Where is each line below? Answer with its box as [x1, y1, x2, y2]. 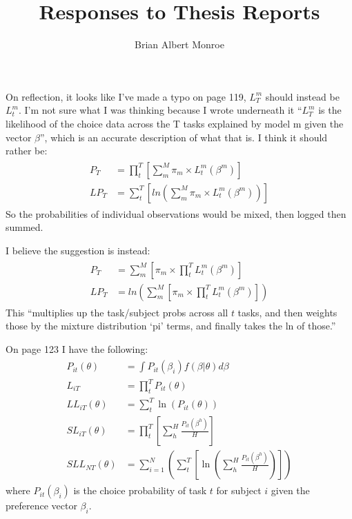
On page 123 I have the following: [6, 341, 148, 356]
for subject [216, 483, 262, 498]
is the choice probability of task [73, 483, 207, 498]
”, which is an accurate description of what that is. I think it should [39, 130, 328, 144]
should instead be [265, 89, 340, 103]
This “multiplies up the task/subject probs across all [6, 305, 228, 319]
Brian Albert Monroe [135, 37, 224, 52]
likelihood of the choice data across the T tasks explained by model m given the [6, 116, 344, 130]
